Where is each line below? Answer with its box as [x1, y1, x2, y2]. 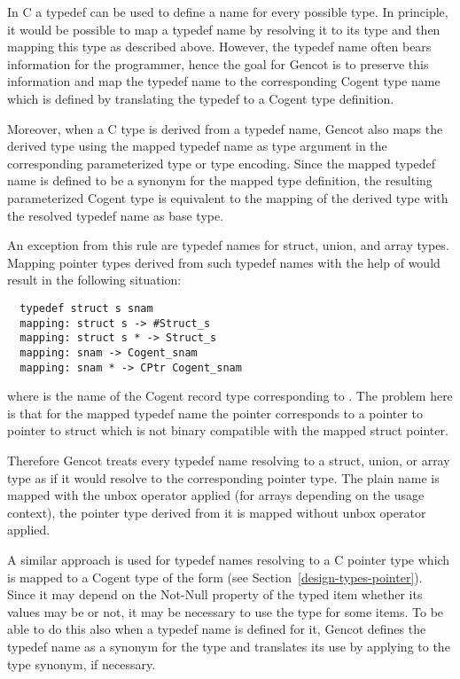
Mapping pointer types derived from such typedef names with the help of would [7, 253, 441, 271]
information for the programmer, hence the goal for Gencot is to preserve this [7, 54, 429, 73]
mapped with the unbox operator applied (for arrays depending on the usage [7, 486, 425, 504]
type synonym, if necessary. [7, 654, 156, 673]
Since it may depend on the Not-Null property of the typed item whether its [7, 585, 423, 604]
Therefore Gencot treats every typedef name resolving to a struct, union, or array [7, 450, 450, 469]
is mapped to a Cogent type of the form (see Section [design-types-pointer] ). [7, 567, 423, 586]
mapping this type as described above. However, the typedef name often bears [7, 37, 432, 56]
